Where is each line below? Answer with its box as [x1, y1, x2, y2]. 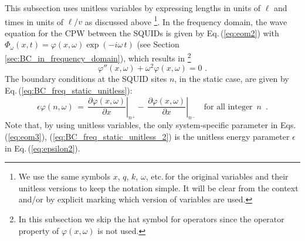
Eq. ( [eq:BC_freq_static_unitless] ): [5, 84, 133, 96]
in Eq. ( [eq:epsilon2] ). [5, 142, 80, 154]
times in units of [5, 15, 64, 27]
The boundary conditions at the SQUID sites [5, 73, 167, 85]
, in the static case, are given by [174, 73, 289, 85]
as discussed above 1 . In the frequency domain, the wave [84, 13, 287, 27]
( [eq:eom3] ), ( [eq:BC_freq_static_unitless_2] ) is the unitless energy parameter [5, 130, 290, 142]
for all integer [204, 102, 253, 111]
